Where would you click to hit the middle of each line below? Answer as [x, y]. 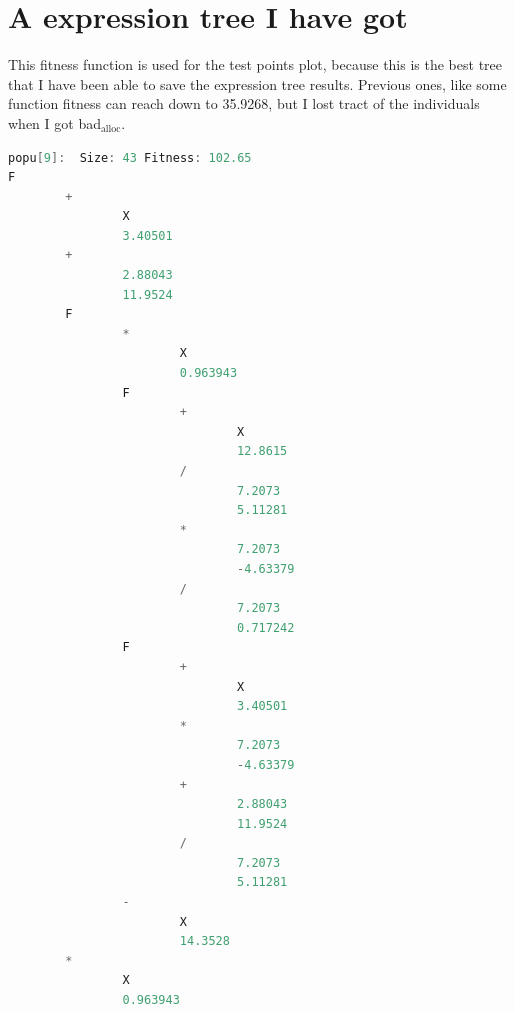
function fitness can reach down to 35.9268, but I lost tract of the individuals [244, 103]
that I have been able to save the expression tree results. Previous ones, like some [257, 83]
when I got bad [54, 122]
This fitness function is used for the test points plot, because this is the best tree [255, 64]
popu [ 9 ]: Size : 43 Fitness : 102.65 [130, 157]
